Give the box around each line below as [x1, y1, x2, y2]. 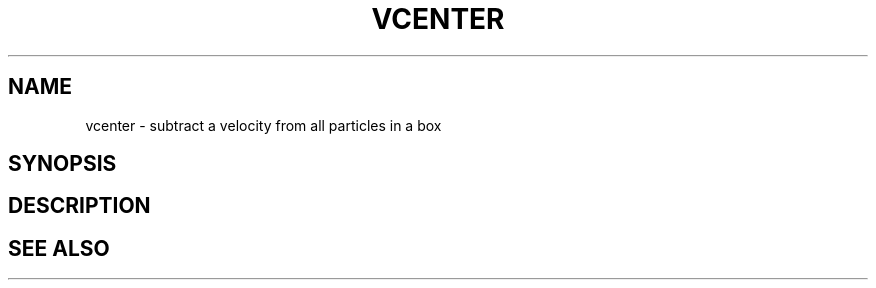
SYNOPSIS [8, 151, 117, 177]
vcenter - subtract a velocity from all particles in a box [85, 116, 442, 134]
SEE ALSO [8, 235, 110, 261]
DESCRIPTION [8, 193, 151, 219]
